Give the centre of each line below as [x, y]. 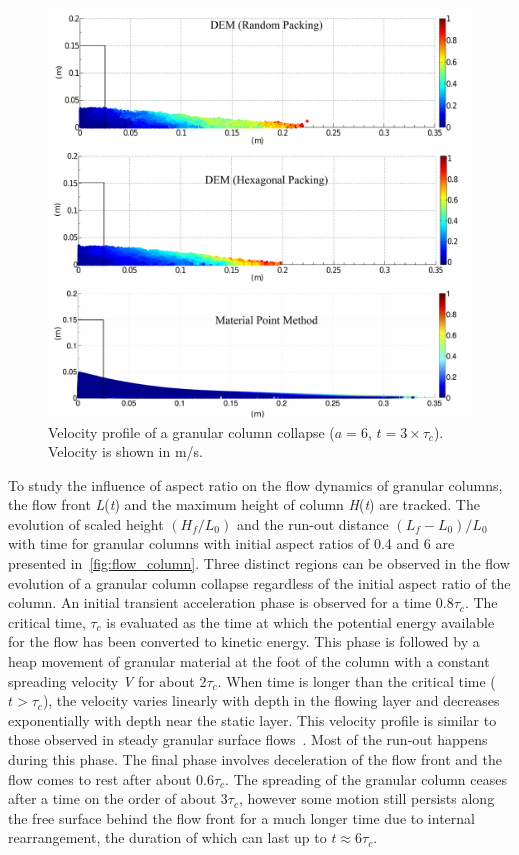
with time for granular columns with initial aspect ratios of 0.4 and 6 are [231, 543]
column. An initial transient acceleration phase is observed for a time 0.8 [231, 602]
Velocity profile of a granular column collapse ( [191, 431]
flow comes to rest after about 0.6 [111, 778]
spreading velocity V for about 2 [107, 680]
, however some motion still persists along [367, 798]
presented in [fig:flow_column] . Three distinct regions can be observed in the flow [259, 563]
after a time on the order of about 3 [118, 798]
